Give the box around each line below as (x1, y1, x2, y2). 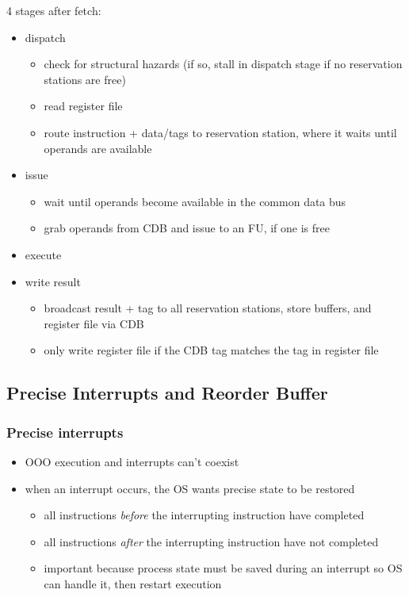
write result (25, 273, 81, 289)
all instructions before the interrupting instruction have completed (44, 507, 365, 523)
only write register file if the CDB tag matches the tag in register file (44, 342, 379, 358)
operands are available (44, 140, 152, 156)
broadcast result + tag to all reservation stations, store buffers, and (44, 300, 372, 316)
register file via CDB (44, 315, 144, 331)
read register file (44, 98, 123, 114)
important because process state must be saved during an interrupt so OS (44, 560, 403, 576)
